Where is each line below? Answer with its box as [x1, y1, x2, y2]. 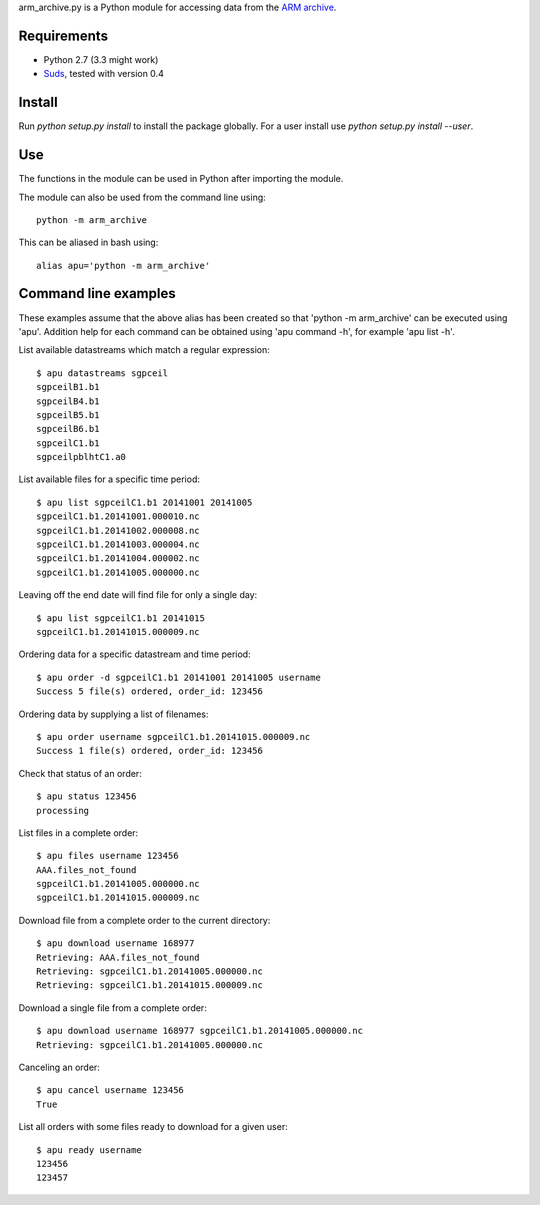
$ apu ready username [36, 1144, 142, 1155]
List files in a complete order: [18, 826, 139, 839]
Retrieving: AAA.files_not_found [36, 951, 200, 963]
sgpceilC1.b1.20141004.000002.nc [36, 553, 200, 564]
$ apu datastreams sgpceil [36, 367, 169, 379]
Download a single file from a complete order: [18, 1001, 207, 1014]
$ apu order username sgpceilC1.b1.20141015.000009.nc [36, 731, 311, 742]
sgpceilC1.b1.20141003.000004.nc [36, 539, 200, 550]
